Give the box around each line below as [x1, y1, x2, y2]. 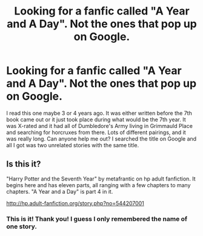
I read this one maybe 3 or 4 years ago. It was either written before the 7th [6, 109, 192, 116]
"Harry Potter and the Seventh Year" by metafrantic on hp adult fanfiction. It [6, 175, 196, 182]
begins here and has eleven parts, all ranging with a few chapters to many [6, 181, 191, 188]
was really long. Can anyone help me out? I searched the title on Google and [6, 135, 197, 142]
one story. [6, 222, 38, 231]
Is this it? [6, 159, 41, 170]
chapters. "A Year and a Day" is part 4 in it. [6, 188, 113, 195]
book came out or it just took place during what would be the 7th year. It [6, 116, 186, 123]
